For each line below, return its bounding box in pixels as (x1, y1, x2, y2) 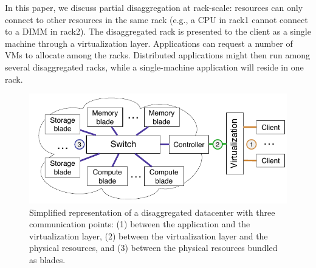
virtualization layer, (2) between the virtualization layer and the (29, 229, 268, 242)
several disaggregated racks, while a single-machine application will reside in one (5, 60, 304, 73)
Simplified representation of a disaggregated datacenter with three (29, 205, 275, 218)
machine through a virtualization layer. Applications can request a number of (5, 36, 293, 49)
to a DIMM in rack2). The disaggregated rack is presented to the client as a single (5, 25, 311, 38)
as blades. (29, 253, 66, 266)
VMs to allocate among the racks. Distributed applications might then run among (5, 49, 310, 61)
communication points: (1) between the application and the (29, 218, 250, 230)
